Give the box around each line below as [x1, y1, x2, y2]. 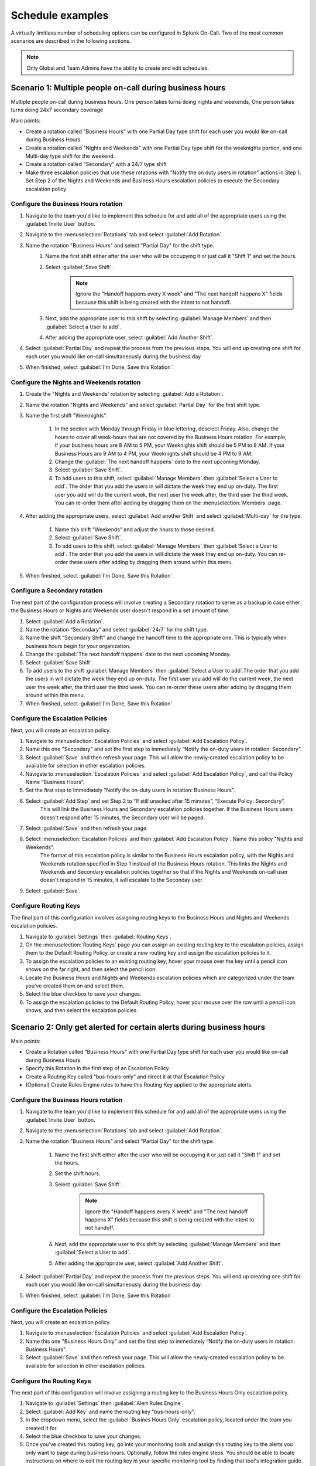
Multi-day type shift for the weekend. [25, 152, 115, 160]
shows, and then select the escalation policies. [25, 1007, 139, 1014]
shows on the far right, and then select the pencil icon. [25, 966, 157, 973]
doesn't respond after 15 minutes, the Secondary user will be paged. [40, 814, 205, 821]
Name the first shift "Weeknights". [25, 412, 108, 419]
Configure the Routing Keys [11, 1377, 91, 1385]
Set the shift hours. [54, 1170, 101, 1177]
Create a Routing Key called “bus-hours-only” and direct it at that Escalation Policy [25, 1073, 225, 1080]
